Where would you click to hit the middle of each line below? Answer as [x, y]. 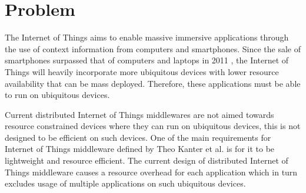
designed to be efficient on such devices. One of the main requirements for [138, 137]
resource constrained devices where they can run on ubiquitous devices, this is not [153, 126]
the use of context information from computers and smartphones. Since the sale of [153, 48]
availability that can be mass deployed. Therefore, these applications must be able [153, 83]
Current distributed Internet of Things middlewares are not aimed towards [139, 114]
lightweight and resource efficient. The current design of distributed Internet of [147, 160]
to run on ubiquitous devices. [57, 95]
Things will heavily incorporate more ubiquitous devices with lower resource [142, 71]
